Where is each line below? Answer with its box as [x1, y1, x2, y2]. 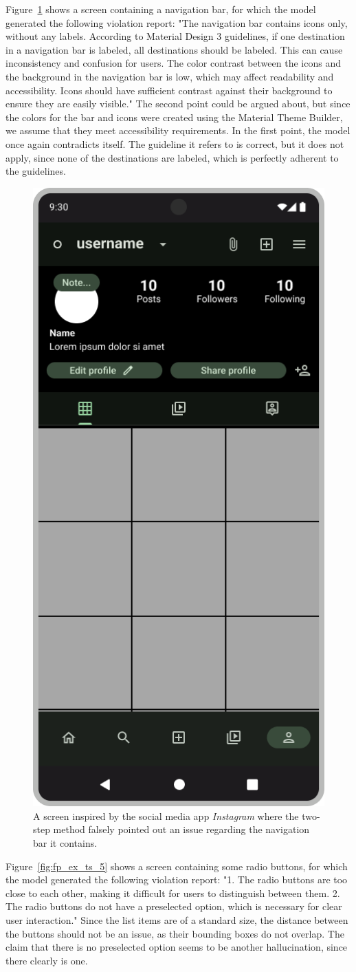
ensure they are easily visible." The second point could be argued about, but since [5, 96, 351, 111]
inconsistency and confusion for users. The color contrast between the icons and [5, 56, 341, 70]
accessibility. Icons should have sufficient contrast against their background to [5, 83, 333, 97]
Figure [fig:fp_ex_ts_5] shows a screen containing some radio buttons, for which [5, 858, 348, 873]
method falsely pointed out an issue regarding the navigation [53, 822, 310, 836]
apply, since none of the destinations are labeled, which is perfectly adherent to [5, 150, 339, 164]
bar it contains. [33, 836, 98, 850]
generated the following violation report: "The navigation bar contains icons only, [5, 15, 348, 30]
